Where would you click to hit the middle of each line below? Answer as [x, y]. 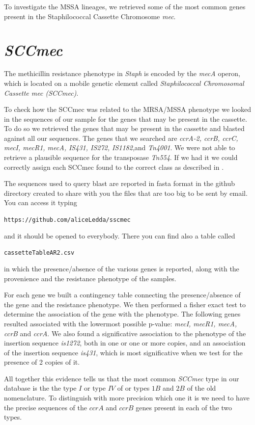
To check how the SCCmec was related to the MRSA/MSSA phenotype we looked [128, 109]
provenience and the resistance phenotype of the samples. [90, 278]
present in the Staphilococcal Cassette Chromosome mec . [90, 16]
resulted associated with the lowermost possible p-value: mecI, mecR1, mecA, [120, 323]
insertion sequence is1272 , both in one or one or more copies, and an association [125, 343]
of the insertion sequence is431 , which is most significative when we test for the [123, 352]
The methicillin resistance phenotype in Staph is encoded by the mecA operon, [122, 73]
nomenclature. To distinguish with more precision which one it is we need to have [127, 398]
